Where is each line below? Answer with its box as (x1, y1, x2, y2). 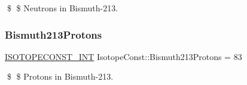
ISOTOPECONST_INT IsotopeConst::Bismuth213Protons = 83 (5, 50, 242, 62)
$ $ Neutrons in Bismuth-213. (7, 2, 118, 14)
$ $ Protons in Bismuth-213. (7, 70, 114, 83)
